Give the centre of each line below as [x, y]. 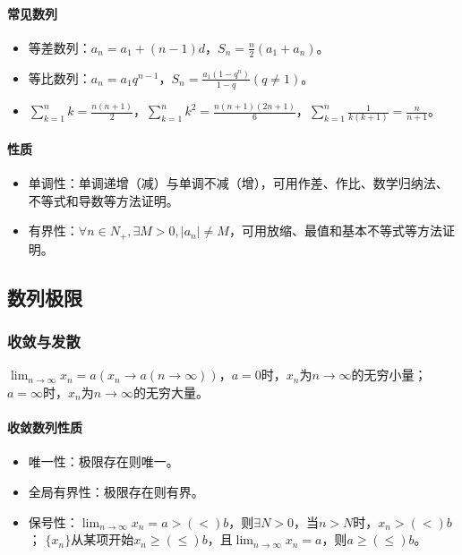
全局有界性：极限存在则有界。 [116, 491]
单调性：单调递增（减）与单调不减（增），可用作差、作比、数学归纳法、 [238, 183]
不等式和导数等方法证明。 [103, 200]
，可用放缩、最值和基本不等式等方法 [335, 231]
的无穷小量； [389, 375]
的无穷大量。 [171, 393]
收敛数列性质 [45, 427]
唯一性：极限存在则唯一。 [103, 461]
